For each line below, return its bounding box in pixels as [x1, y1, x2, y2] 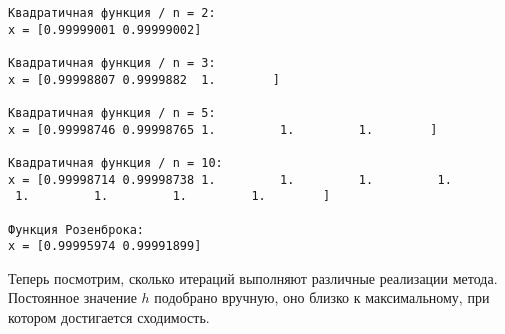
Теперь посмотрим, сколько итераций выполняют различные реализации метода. [8, 267, 498, 288]
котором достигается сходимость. [8, 307, 210, 328]
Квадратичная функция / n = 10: [8, 155, 223, 170]
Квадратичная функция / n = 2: [8, 6, 216, 20]
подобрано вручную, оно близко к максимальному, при [154, 287, 490, 308]
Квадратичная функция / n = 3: [8, 55, 216, 70]
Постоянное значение [8, 287, 137, 308]
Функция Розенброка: [8, 222, 145, 237]
